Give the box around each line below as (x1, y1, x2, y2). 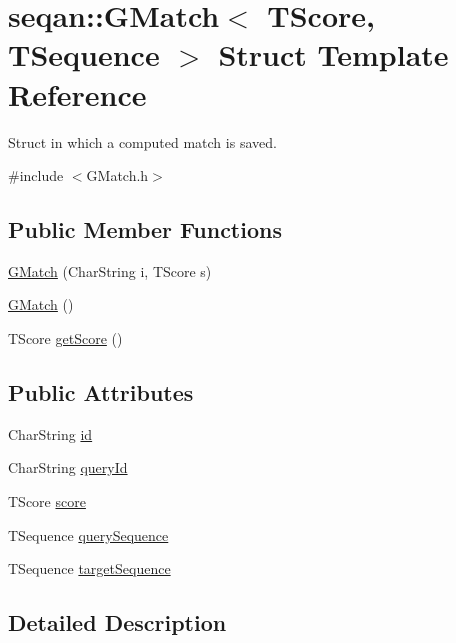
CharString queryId (8, 457, 128, 478)
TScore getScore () (8, 328, 123, 349)
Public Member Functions (8, 214, 282, 245)
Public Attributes (8, 377, 194, 408)
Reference (8, 73, 147, 114)
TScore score (8, 491, 86, 512)
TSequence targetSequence (8, 558, 171, 579)
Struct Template (218, 34, 449, 75)
